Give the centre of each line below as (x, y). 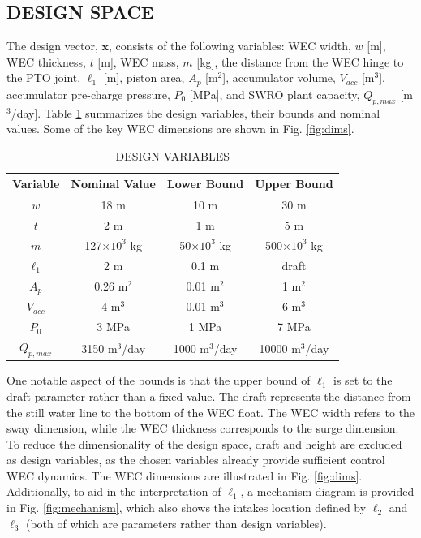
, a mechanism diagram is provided (327, 491)
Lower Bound (205, 184)
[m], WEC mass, (138, 61)
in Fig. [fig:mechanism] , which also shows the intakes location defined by (187, 508)
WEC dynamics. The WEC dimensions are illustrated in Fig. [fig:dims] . (185, 475)
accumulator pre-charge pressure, (88, 94)
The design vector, (52, 46)
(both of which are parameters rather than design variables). (176, 523)
